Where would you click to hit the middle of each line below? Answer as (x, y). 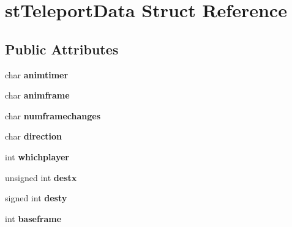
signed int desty (36, 198)
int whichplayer (37, 156)
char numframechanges (53, 115)
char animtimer (37, 74)
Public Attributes (62, 49)
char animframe (37, 95)
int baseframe (33, 218)
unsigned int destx (41, 177)
